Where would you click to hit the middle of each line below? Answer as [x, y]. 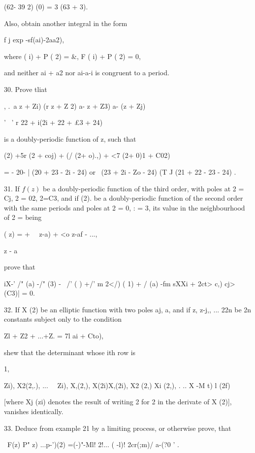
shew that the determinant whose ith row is [70, 352]
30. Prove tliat [26, 89]
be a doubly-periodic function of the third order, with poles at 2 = [143, 188]
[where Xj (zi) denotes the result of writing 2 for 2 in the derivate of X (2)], [118, 402]
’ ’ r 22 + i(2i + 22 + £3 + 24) [53, 122]
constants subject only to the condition [63, 319]
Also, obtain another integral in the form [66, 23]
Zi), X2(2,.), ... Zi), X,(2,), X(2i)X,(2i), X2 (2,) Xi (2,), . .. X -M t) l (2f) [117, 385]
